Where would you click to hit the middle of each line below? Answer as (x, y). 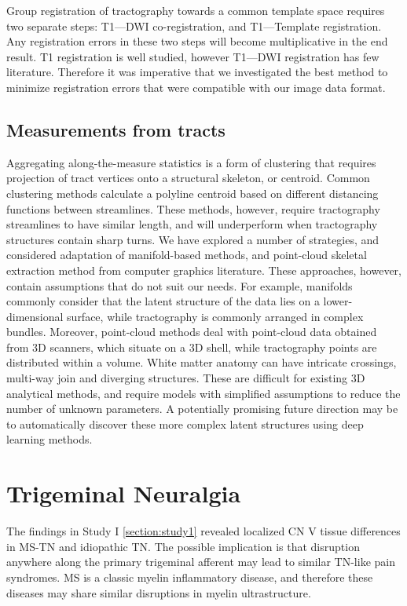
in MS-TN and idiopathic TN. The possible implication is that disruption (183, 546)
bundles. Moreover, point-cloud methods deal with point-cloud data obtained (192, 332)
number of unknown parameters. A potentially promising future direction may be (202, 409)
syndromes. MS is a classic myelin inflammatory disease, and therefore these (190, 577)
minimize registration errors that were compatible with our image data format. (196, 87)
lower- (338, 301)
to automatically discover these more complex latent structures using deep (185, 423)
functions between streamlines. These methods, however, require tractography (193, 208)
